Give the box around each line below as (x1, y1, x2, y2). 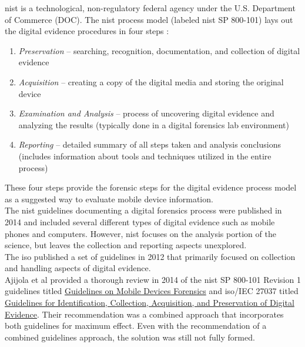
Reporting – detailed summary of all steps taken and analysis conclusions (18, 138, 281, 151)
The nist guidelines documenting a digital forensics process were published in (5, 204, 282, 216)
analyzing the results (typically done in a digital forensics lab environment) (18, 118, 289, 131)
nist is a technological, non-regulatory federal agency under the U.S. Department (5, 2, 296, 14)
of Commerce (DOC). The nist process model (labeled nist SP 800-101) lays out (5, 13, 293, 25)
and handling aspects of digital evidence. (5, 262, 151, 274)
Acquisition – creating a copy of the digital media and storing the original (18, 75, 284, 88)
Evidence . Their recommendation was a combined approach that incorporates (5, 308, 284, 320)
